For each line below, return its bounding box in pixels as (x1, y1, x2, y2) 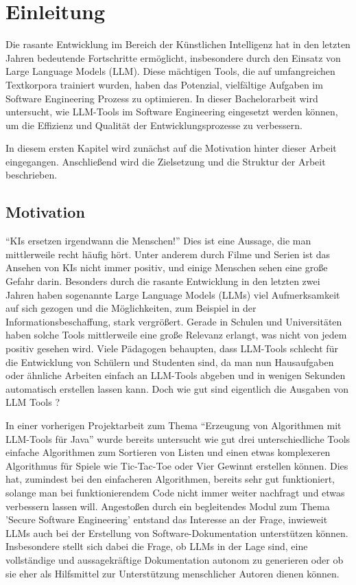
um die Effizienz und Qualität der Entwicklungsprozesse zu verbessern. (5, 117, 302, 132)
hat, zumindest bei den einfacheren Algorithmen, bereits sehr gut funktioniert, (5, 472, 335, 486)
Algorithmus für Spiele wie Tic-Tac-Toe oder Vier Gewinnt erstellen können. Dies (5, 458, 348, 472)
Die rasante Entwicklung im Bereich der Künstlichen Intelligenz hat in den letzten (5, 37, 351, 51)
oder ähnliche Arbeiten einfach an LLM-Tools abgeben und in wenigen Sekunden (5, 368, 346, 382)
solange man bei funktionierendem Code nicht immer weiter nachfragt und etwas (5, 485, 345, 499)
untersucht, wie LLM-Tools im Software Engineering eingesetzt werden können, (5, 104, 338, 119)
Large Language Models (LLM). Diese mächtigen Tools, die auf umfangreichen (5, 64, 335, 78)
